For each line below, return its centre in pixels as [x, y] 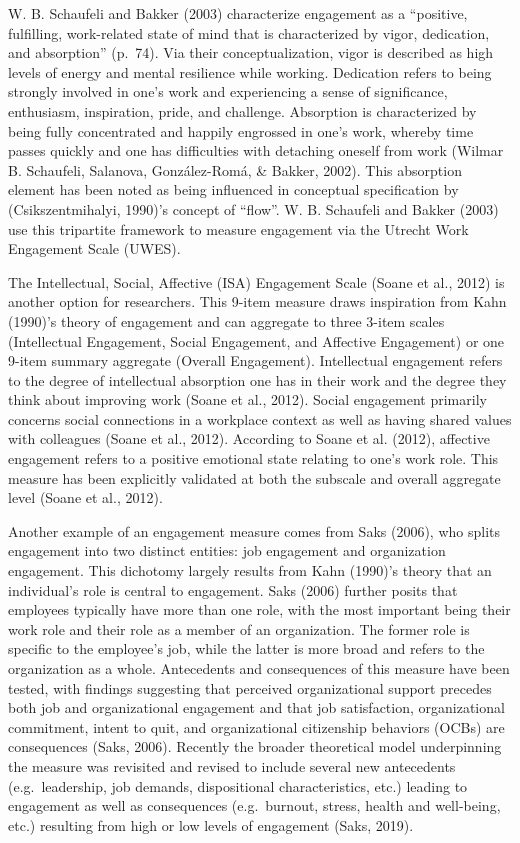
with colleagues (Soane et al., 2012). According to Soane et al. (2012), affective [249, 438]
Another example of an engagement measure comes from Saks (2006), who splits [254, 530]
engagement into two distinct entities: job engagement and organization [227, 550]
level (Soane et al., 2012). [85, 497]
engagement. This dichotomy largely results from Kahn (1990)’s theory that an [250, 570]
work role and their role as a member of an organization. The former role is [239, 628]
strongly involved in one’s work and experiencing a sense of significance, [228, 91]
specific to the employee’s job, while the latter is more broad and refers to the [246, 648]
